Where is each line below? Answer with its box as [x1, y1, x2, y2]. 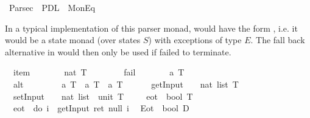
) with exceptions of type [148, 33, 242, 46]
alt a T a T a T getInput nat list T [13, 77, 239, 90]
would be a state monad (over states [5, 33, 141, 46]
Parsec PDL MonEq [9, 1, 96, 13]
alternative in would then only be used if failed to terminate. [5, 45, 231, 58]
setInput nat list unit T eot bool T [13, 89, 193, 102]
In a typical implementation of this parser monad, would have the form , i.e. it [5, 21, 298, 34]
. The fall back [250, 33, 305, 46]
